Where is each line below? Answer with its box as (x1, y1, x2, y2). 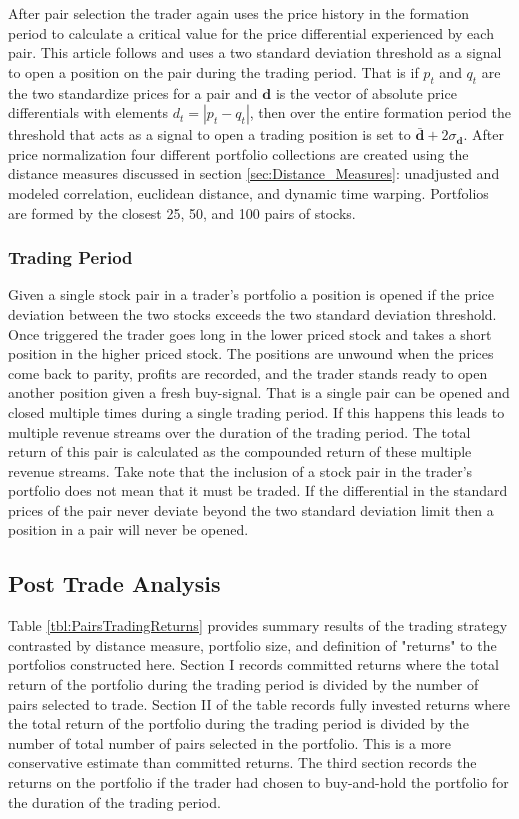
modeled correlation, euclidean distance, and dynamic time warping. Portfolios (8, 182, 489, 203)
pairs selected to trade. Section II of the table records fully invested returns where (8, 693, 510, 714)
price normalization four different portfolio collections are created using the (8, 143, 469, 164)
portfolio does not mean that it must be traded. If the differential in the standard (8, 480, 508, 501)
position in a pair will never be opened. (8, 519, 249, 540)
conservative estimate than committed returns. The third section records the (8, 752, 477, 773)
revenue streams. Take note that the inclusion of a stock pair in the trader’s (8, 460, 473, 481)
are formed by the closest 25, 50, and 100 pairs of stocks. (8, 202, 356, 223)
